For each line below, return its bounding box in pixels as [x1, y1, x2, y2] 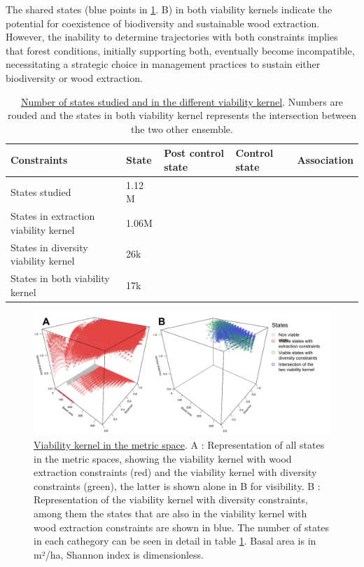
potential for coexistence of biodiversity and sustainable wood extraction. [6, 15, 320, 30]
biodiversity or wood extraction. [6, 70, 143, 85]
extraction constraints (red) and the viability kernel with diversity [34, 465, 317, 479]
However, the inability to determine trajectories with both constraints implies [6, 29, 338, 44]
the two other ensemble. [131, 121, 233, 136]
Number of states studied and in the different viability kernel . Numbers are [20, 94, 344, 108]
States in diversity [10, 239, 88, 254]
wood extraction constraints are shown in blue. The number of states [34, 519, 330, 534]
